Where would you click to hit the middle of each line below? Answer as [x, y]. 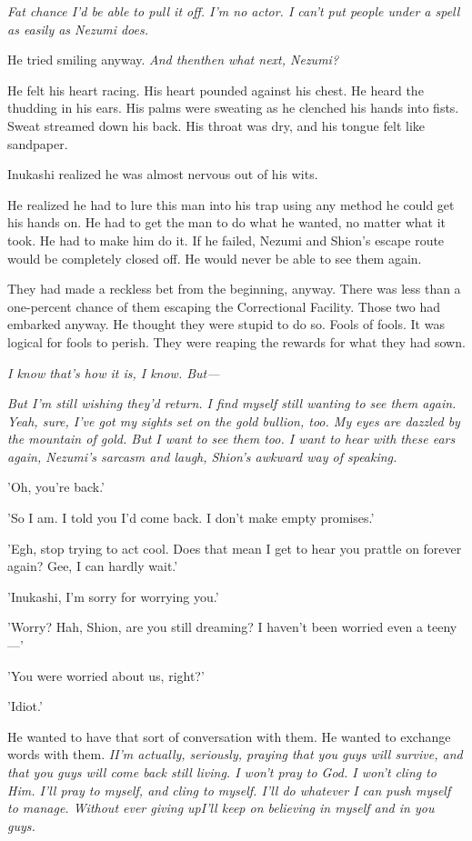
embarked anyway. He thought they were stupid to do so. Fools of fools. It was [226, 324]
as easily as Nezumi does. [78, 29]
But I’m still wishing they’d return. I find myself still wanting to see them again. [232, 403]
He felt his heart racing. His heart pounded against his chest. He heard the [216, 90]
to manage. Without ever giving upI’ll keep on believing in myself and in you [221, 808]
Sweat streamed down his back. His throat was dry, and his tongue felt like [216, 125]
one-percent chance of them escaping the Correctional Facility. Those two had [224, 306]
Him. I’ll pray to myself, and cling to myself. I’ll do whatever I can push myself [229, 790]
